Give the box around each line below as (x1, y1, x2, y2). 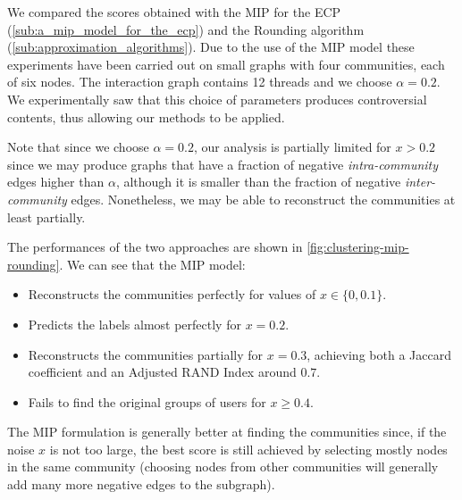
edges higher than (7, 172, 105, 191)
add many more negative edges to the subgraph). (7, 475, 275, 494)
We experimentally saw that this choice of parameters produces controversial (7, 89, 427, 108)
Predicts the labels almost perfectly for (28, 314, 241, 333)
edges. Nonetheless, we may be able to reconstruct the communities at (71, 189, 456, 208)
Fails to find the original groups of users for (28, 392, 266, 411)
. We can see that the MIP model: (59, 254, 246, 273)
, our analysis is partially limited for (193, 137, 391, 156)
